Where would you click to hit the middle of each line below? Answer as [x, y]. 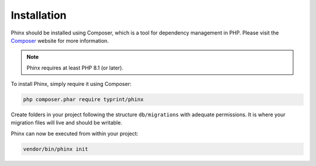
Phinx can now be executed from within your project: [75, 133]
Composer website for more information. [60, 40]
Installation [39, 15]
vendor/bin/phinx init [56, 149]
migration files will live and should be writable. [66, 123]
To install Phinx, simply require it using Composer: [71, 84]
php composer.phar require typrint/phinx [83, 100]
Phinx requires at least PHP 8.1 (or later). [75, 68]
